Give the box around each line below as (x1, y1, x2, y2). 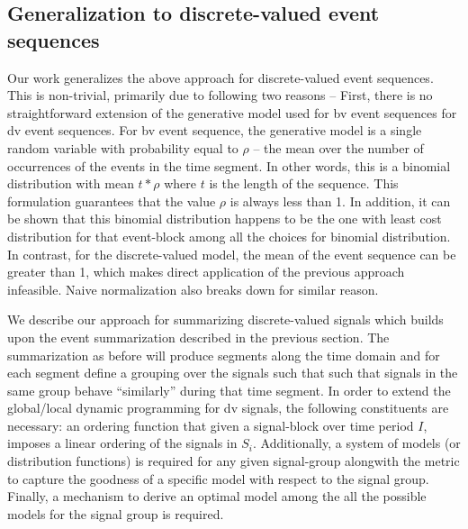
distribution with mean (7, 174, 134, 193)
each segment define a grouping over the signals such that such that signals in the (7, 363, 458, 382)
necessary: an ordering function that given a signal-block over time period (7, 415, 414, 434)
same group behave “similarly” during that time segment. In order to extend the (7, 380, 451, 399)
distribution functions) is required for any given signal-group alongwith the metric (7, 451, 460, 470)
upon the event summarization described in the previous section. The (7, 327, 390, 346)
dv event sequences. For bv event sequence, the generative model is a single (7, 121, 422, 140)
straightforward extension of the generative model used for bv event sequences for (7, 103, 457, 122)
